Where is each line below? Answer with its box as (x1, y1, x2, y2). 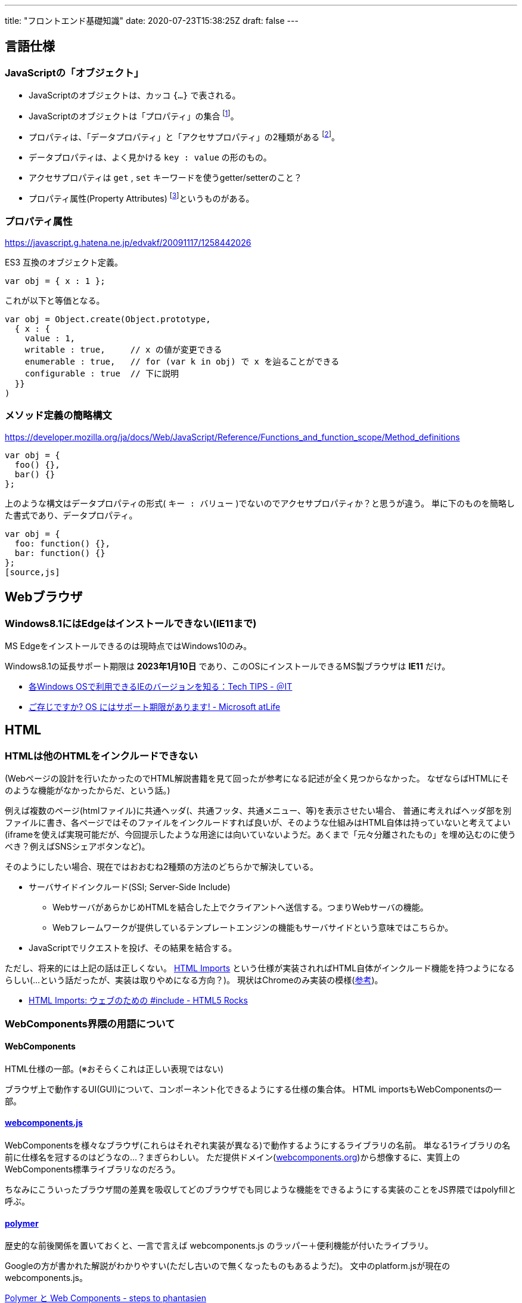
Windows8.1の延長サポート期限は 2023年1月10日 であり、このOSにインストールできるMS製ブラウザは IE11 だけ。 (5, 660, 450, 671)
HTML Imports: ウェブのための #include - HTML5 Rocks (29, 995, 248, 1006)
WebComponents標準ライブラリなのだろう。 (5, 1163, 181, 1174)
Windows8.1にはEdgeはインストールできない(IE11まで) (5, 617, 257, 629)
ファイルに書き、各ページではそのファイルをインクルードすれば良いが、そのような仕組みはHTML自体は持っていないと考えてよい (5, 817, 511, 828)
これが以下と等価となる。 (5, 295, 105, 305)
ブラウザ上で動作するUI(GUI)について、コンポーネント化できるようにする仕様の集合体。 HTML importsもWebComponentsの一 (5, 1083, 502, 1094)
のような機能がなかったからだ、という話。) (5, 785, 170, 796)
